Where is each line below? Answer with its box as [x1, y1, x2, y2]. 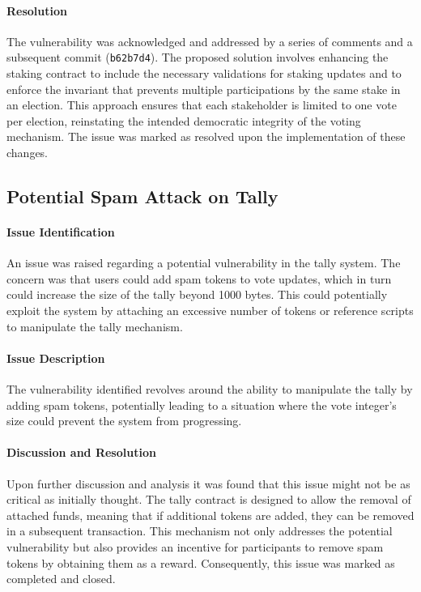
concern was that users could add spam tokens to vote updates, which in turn [6, 270, 392, 287]
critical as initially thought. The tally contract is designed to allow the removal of [6, 491, 411, 508]
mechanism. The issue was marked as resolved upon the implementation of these [6, 128, 406, 145]
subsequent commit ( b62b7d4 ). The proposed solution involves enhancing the [6, 49, 389, 66]
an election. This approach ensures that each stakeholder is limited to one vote [6, 96, 397, 113]
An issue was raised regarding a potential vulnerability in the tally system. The [6, 254, 401, 271]
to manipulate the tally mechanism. [6, 317, 183, 334]
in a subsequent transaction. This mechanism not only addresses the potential [6, 522, 393, 539]
